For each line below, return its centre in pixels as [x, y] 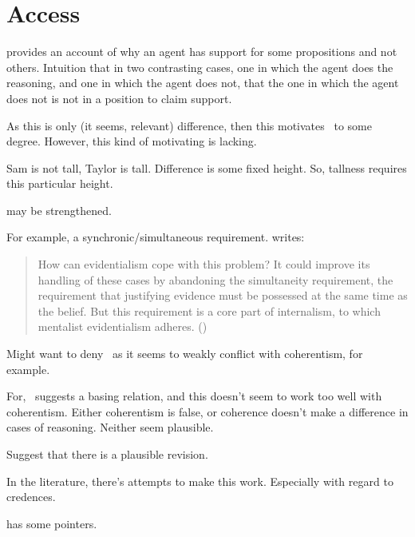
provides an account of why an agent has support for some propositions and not [202, 52]
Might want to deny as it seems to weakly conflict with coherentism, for [185, 354]
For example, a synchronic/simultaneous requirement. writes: [156, 237]
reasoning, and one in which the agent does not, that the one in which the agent [203, 83]
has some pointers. [52, 523]
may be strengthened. [59, 210]
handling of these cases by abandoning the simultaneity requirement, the [215, 279]
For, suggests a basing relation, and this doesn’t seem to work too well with [194, 396]
